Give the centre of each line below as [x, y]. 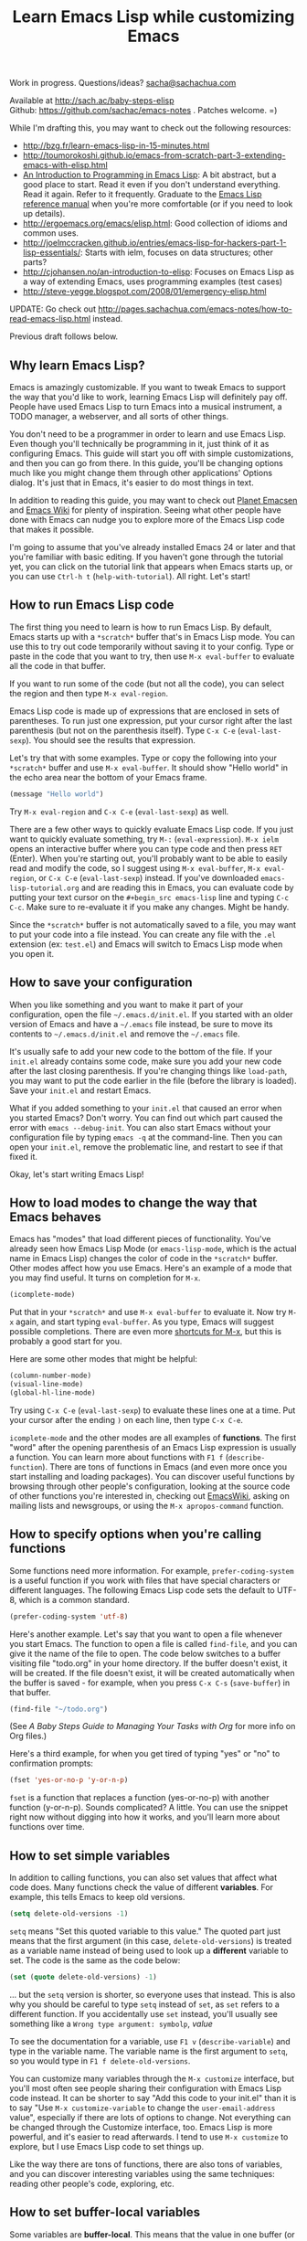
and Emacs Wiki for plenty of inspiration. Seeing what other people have [145, 510]
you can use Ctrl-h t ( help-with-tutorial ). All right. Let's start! [130, 576]
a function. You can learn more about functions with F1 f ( [119, 1457]
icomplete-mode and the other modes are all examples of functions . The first [153, 1438]
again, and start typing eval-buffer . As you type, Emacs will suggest [145, 1322]
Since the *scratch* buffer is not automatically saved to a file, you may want [153, 924]
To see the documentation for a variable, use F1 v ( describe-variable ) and [150, 2041]
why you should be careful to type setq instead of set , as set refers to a [145, 2004]
